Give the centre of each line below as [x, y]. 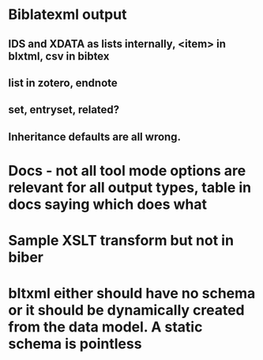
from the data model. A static [105, 327]
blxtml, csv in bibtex [59, 56]
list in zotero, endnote [63, 83]
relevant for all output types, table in [130, 187]
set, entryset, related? [64, 110]
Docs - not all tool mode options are [127, 171]
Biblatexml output [68, 15]
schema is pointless [75, 344]
